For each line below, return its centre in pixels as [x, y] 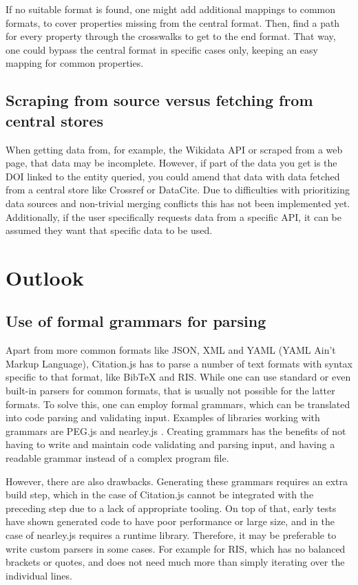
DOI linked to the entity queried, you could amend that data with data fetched [173, 176]
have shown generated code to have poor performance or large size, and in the [170, 521]
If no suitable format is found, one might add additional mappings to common [171, 9]
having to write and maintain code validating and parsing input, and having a [170, 444]
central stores [54, 120]
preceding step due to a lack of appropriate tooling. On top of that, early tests [171, 508]
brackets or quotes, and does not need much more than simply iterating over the [175, 562]
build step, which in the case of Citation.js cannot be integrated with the [160, 494]
